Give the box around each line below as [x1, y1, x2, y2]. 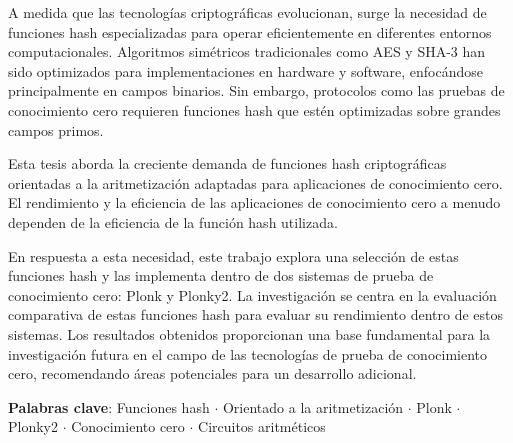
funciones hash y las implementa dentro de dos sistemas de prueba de [8, 265, 434, 286]
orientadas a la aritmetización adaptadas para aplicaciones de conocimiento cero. [8, 172, 503, 193]
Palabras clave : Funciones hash [8, 396, 210, 417]
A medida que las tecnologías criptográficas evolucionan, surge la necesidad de [8, 2, 487, 22]
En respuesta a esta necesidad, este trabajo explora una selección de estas [8, 245, 459, 266]
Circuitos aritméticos [198, 416, 326, 437]
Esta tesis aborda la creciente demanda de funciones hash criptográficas [8, 153, 447, 174]
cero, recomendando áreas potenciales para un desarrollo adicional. [8, 363, 417, 384]
